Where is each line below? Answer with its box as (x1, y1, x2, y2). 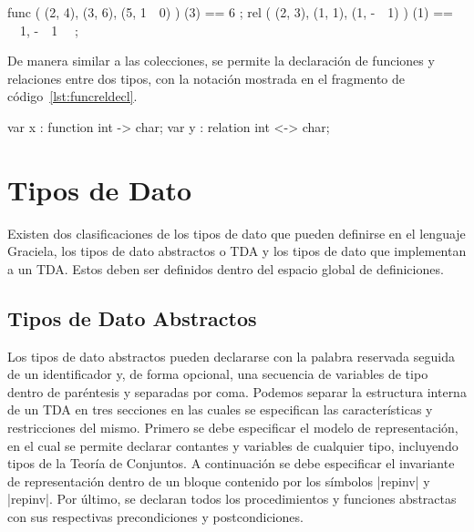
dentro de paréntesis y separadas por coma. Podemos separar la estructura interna (7, 382, 467, 401)
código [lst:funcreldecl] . (7, 87, 138, 106)
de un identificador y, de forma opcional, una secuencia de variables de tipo (7, 364, 428, 384)
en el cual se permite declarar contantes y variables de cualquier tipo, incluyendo (7, 435, 459, 455)
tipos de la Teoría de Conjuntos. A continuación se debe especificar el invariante (7, 454, 455, 473)
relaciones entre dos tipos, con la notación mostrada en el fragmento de (7, 68, 405, 87)
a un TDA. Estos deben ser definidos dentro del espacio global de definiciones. (7, 259, 444, 278)
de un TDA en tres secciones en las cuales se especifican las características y (7, 400, 433, 419)
